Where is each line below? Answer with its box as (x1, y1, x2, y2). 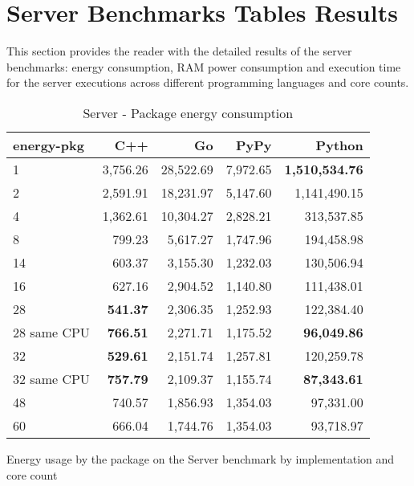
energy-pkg (13, 135, 84, 154)
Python (315, 135, 363, 154)
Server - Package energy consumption (83, 103, 294, 122)
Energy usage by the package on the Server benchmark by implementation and (6, 450, 395, 467)
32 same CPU (13, 369, 90, 388)
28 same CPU (13, 322, 90, 341)
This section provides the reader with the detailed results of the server (6, 43, 352, 59)
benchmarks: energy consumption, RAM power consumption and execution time (6, 58, 401, 75)
